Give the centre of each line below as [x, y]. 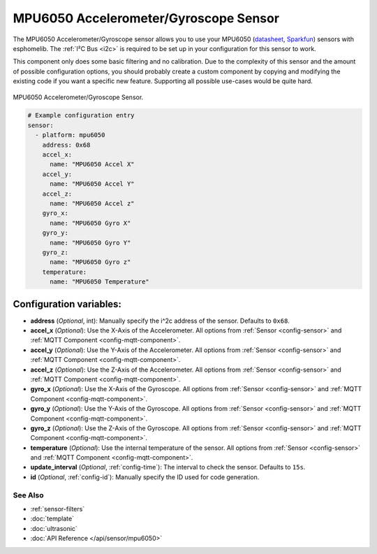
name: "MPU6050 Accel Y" [93, 184]
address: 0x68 [66, 145]
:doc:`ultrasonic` [54, 528]
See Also [28, 495]
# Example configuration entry [81, 116]
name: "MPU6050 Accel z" [93, 204]
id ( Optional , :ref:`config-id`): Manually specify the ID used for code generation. [145, 477]
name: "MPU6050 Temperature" [99, 282]
